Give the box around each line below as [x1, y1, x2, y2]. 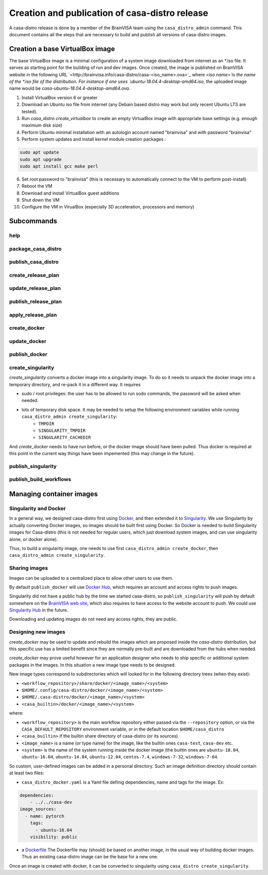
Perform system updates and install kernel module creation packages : [21, 136, 166, 142]
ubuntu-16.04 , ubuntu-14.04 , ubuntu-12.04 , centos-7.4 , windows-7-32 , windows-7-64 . [21, 754, 219, 760]
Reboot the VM [21, 183, 53, 189]
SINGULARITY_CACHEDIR [38, 435, 91, 440]
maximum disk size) [21, 122, 63, 129]
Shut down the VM [21, 197, 60, 203]
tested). [21, 108, 38, 114]
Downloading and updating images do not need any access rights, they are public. [9, 616, 178, 622]
